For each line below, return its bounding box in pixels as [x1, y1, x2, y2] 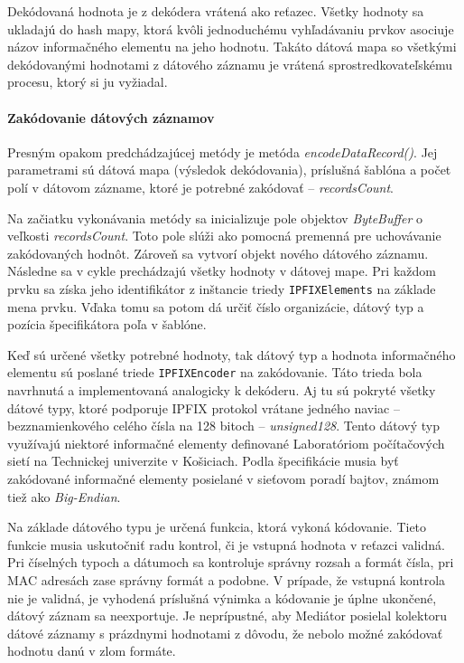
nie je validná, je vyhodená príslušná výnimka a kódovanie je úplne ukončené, [7, 588, 437, 607]
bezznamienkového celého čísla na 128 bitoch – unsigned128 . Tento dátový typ [7, 416, 440, 435]
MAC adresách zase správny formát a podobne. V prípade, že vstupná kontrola [7, 570, 446, 589]
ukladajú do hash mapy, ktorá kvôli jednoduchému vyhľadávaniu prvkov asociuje [7, 19, 454, 38]
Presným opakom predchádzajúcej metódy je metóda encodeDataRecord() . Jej [7, 142, 438, 161]
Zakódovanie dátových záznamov [7, 108, 215, 127]
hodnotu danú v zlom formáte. [7, 641, 176, 660]
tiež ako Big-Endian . [7, 487, 121, 506]
